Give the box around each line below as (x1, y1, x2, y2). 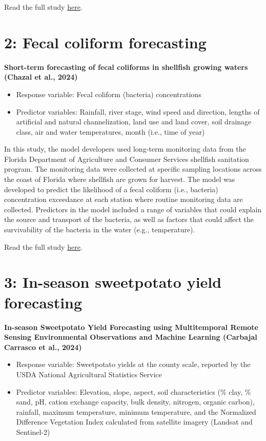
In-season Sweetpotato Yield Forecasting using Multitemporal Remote (4, 321, 258, 332)
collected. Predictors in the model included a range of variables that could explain (4, 204, 262, 214)
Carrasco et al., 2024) (4, 341, 82, 352)
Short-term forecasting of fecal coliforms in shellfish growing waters (4, 61, 248, 72)
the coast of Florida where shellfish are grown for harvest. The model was (4, 174, 235, 185)
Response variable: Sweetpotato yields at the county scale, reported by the (16, 359, 251, 370)
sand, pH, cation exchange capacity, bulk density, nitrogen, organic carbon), (16, 396, 255, 407)
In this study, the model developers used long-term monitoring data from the (4, 143, 246, 154)
